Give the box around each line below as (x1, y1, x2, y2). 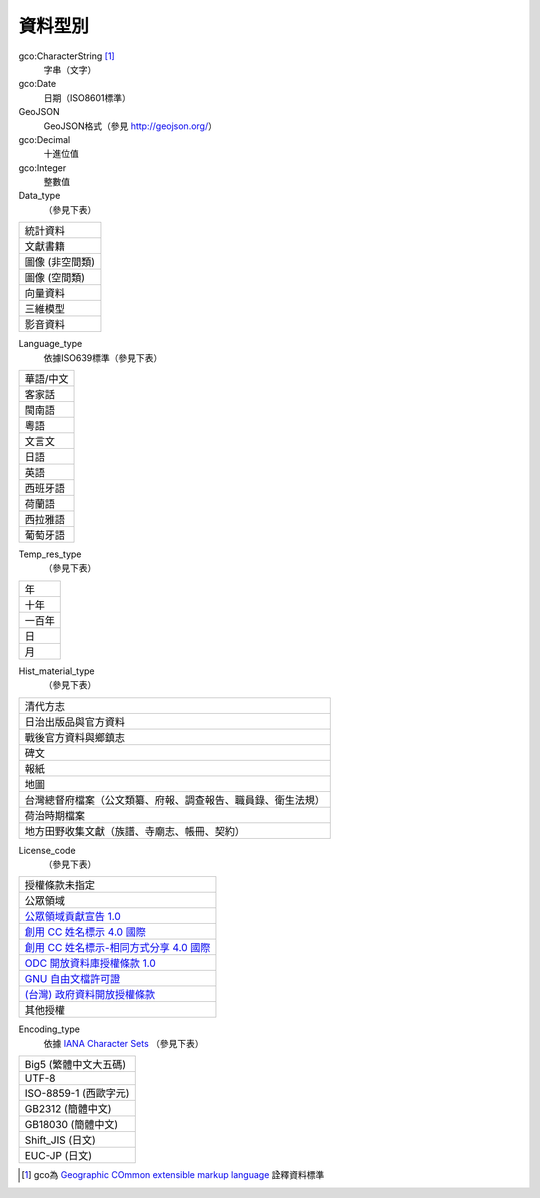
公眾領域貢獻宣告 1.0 (24, 910, 122, 924)
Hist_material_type (18, 665, 95, 677)
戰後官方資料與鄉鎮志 (24, 730, 125, 744)
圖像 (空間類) (24, 271, 85, 285)
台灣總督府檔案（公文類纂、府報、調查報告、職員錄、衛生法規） (24, 793, 325, 807)
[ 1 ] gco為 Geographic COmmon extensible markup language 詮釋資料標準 (21, 1169, 325, 1181)
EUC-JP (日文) (24, 1149, 93, 1163)
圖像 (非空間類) (24, 255, 95, 269)
